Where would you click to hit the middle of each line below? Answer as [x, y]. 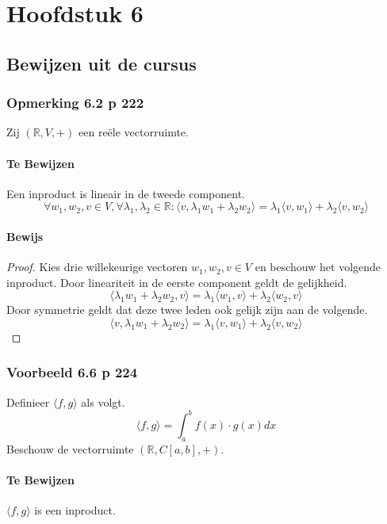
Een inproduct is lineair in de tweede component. [126, 193]
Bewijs [25, 236]
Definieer [28, 402]
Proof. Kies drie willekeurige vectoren [97, 267]
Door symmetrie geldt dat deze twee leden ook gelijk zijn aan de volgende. [187, 310]
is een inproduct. [75, 510]
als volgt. [103, 402]
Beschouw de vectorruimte [70, 448]
